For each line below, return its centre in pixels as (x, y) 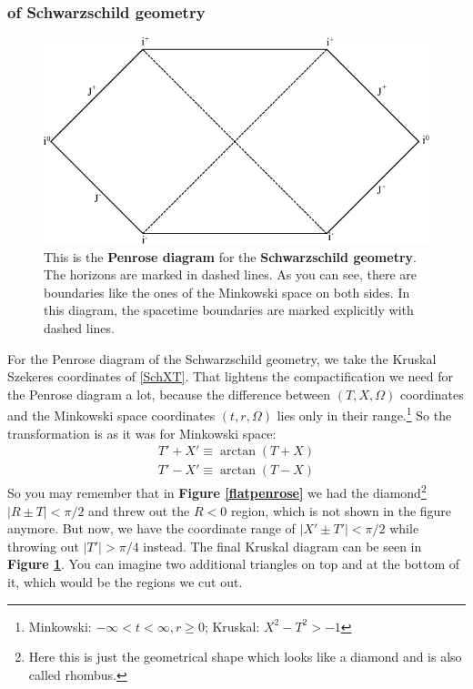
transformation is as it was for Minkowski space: (142, 433)
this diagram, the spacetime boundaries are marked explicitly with (229, 310)
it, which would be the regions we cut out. (125, 581)
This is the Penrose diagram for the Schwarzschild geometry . (230, 256)
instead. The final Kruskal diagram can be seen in (282, 546)
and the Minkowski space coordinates (111, 415)
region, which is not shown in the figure (341, 510)
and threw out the (139, 510)
